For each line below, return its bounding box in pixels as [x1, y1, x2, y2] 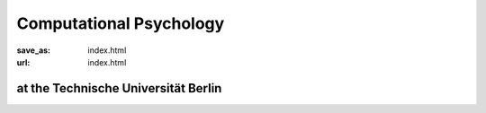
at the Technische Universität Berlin [16, 81, 222, 96]
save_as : [16, 45, 51, 56]
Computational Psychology [16, 13, 225, 33]
